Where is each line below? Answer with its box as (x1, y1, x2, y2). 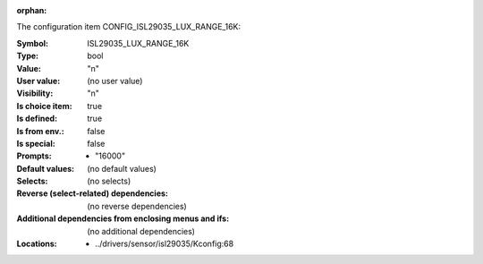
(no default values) (87, 163, 157, 174)
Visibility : (16, 88, 54, 98)
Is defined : (16, 113, 58, 124)
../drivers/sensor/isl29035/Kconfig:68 (95, 238, 234, 250)
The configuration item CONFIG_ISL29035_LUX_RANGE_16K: (16, 21, 241, 32)
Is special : (16, 138, 55, 149)
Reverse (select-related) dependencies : (16, 188, 169, 199)
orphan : (16, 5, 47, 15)
